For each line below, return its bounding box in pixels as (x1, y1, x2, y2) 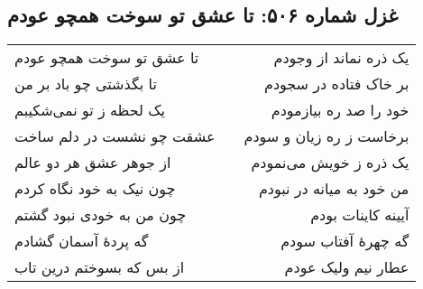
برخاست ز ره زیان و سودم (244, 126, 409, 147)
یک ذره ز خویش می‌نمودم (251, 152, 409, 173)
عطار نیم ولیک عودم (284, 256, 409, 278)
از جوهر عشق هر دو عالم (14, 152, 171, 173)
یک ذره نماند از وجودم (273, 47, 409, 69)
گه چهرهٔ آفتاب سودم (280, 230, 409, 252)
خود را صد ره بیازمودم (271, 99, 409, 121)
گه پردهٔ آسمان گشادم (14, 230, 149, 252)
